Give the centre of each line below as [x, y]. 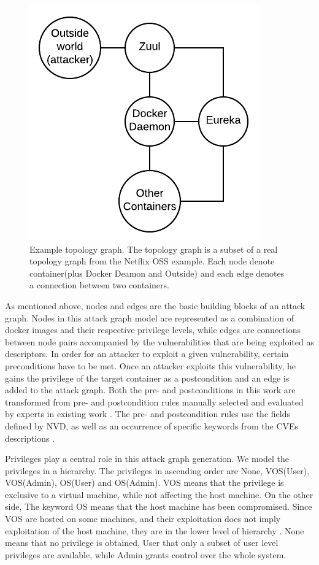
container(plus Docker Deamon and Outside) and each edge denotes [157, 273]
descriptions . [30, 438]
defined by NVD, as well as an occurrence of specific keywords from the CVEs [152, 425]
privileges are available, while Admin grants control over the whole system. [146, 554]
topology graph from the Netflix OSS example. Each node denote [152, 261]
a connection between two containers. [99, 285]
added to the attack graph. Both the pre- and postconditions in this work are [150, 390]
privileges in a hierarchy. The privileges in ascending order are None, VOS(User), [157, 470]
